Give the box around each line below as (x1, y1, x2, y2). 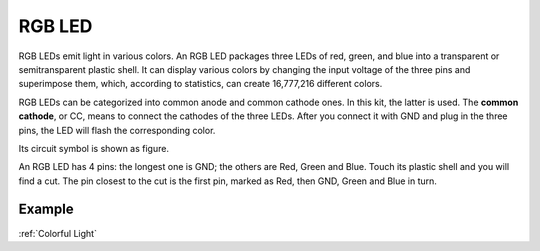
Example (18, 201, 74, 218)
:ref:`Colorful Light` (18, 227, 97, 239)
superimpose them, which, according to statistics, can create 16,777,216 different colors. (18, 78, 383, 90)
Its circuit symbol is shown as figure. (18, 142, 170, 154)
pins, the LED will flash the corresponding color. (18, 124, 216, 136)
